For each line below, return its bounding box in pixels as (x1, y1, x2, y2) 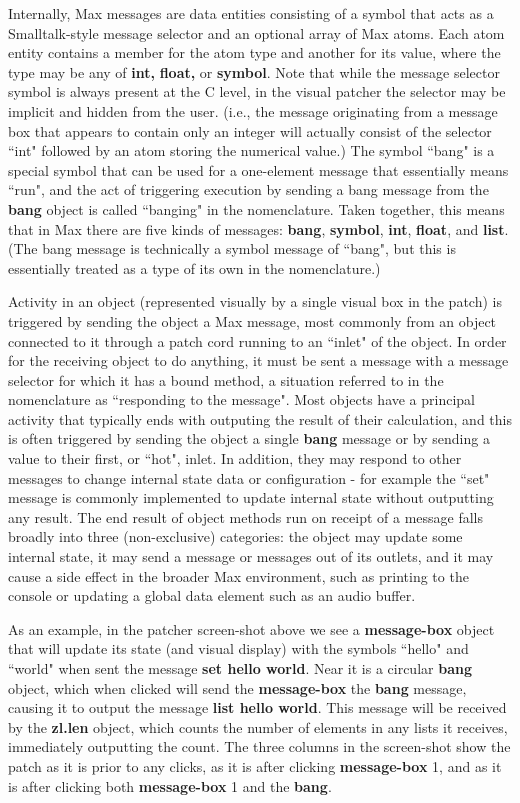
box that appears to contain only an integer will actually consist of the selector (8, 120, 492, 141)
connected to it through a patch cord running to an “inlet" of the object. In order (8, 330, 507, 351)
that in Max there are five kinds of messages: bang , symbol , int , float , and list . (8, 218, 509, 239)
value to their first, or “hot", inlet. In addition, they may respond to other (8, 448, 462, 469)
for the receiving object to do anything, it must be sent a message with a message (8, 350, 509, 371)
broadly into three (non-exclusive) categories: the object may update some (8, 526, 463, 547)
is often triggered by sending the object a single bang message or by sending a (8, 428, 490, 449)
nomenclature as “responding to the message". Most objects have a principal (8, 389, 476, 410)
